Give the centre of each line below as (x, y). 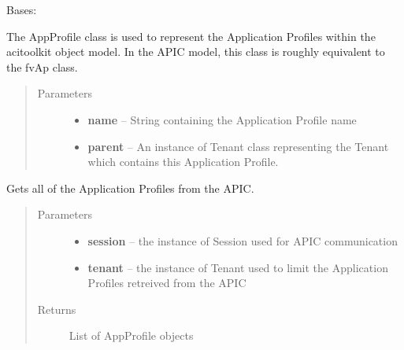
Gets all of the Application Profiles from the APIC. (130, 188)
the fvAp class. (42, 66)
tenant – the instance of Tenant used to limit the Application (238, 267)
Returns (57, 309)
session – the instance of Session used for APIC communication (243, 240)
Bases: (22, 9)
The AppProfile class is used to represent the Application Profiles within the (191, 36)
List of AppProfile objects (131, 335)
